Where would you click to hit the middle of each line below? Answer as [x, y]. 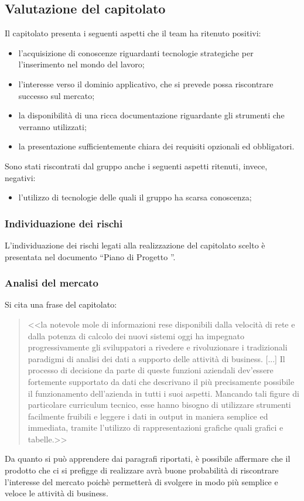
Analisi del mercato [52, 283]
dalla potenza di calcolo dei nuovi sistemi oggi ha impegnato [136, 335]
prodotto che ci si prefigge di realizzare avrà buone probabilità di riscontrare [142, 470]
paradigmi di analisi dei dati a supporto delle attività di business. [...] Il [156, 358]
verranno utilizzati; [52, 126]
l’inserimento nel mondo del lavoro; [81, 64]
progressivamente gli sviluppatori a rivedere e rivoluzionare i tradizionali [158, 347]
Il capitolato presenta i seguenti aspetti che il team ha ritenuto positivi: [133, 33]
